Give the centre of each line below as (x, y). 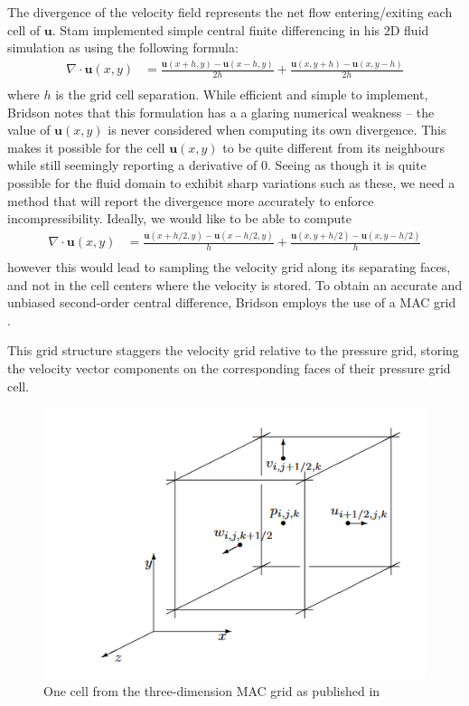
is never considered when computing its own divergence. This (277, 130)
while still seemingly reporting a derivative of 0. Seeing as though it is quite (217, 165)
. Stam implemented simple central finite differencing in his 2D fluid (240, 29)
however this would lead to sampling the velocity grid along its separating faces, (229, 266)
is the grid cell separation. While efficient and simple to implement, (242, 94)
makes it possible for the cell (86, 147)
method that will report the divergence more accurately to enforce (191, 200)
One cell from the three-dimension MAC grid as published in (212, 691)
